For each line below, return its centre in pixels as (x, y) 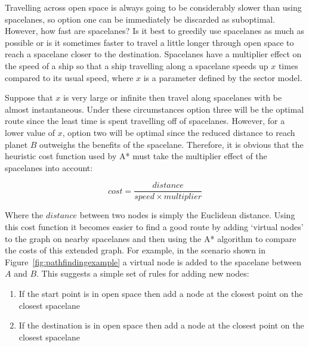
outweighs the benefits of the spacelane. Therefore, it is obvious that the (172, 144)
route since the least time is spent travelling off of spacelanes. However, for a (145, 121)
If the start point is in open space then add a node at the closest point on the (161, 293)
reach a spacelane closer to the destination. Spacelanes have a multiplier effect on (153, 54)
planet (16, 144)
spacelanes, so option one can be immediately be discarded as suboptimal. (140, 19)
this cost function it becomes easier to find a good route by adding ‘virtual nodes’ (154, 226)
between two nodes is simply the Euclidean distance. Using (187, 215)
